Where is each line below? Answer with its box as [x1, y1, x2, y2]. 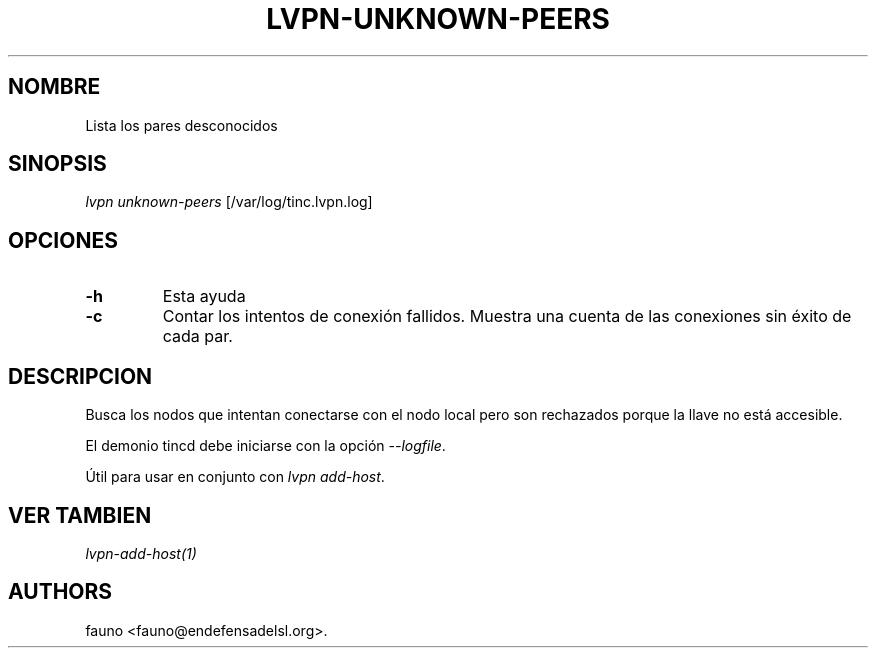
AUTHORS [8, 579, 113, 605]
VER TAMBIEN [8, 502, 152, 528]
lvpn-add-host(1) [85, 544, 197, 562]
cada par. [162, 326, 233, 347]
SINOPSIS [8, 151, 107, 177]
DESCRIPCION [8, 363, 153, 389]
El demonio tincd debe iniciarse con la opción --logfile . [85, 437, 446, 455]
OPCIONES [8, 227, 118, 253]
